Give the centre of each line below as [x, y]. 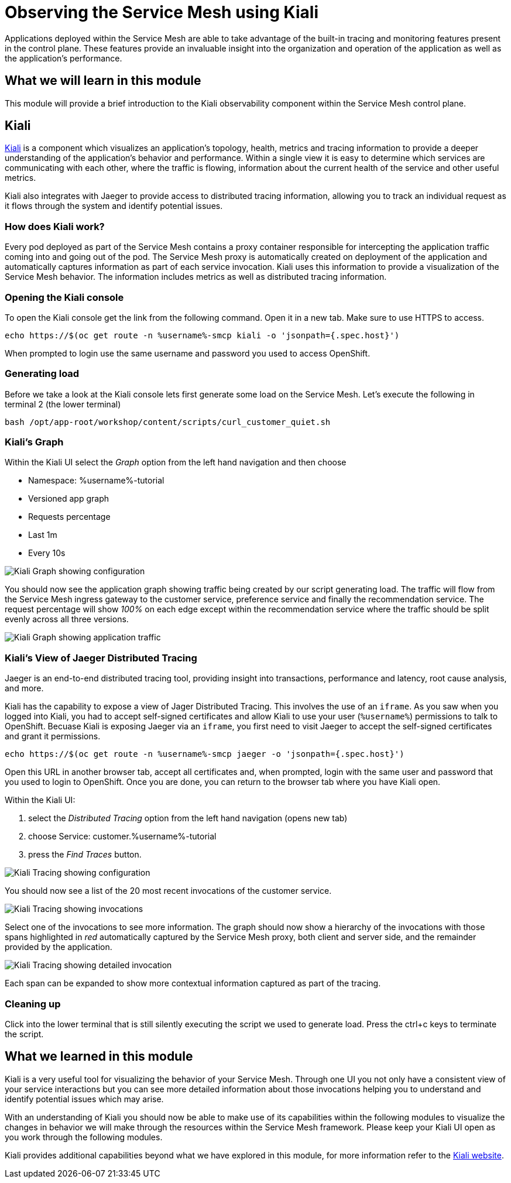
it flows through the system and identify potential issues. [114, 206]
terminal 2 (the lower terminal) [63, 404]
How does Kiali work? [55, 226]
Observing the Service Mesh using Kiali [162, 12]
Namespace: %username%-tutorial [96, 481]
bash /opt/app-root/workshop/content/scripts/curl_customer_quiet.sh [168, 422]
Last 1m [43, 535]
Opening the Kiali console [64, 297]
